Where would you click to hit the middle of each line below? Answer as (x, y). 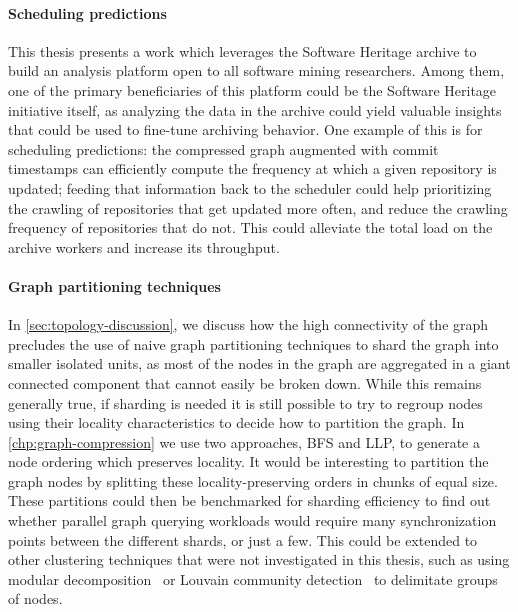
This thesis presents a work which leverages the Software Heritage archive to (242, 50)
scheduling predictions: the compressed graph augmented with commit (223, 148)
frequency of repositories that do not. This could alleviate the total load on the (250, 227)
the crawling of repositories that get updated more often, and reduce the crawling (258, 207)
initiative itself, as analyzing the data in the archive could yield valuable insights (255, 109)
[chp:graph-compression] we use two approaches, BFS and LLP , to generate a (244, 441)
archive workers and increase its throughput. (144, 246)
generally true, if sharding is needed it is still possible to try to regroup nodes (245, 402)
